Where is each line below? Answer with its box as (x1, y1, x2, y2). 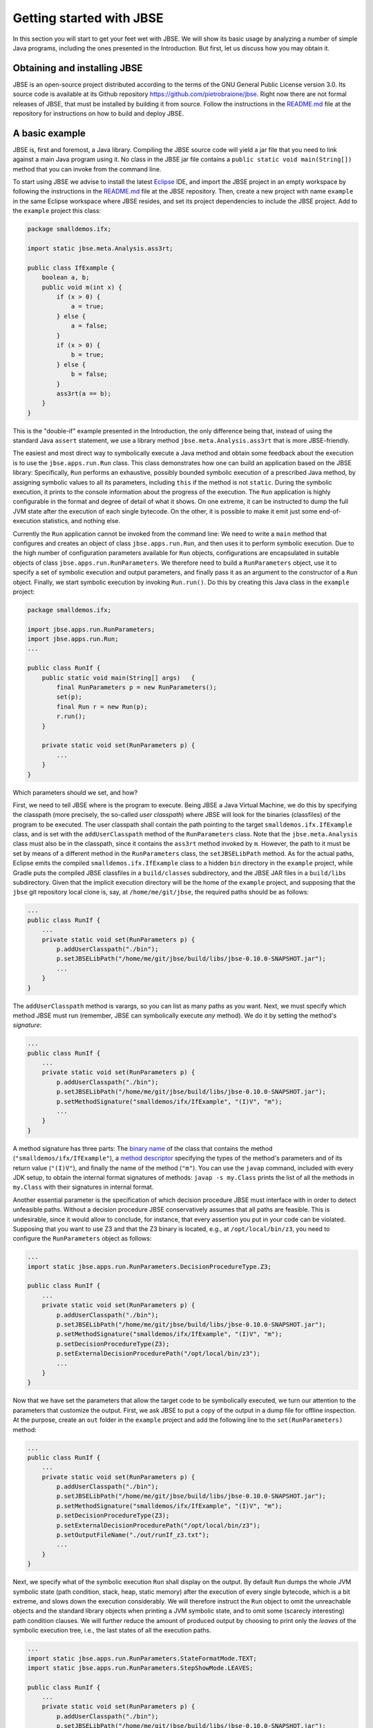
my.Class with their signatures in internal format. (12, 1183, 154, 1192)
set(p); (56, 693, 83, 701)
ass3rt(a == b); (56, 389, 112, 397)
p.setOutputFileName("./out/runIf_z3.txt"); (56, 1531, 210, 1539)
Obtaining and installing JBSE (12, 62, 143, 74)
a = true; (70, 303, 104, 310)
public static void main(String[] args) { (41, 674, 195, 682)
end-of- (318, 507, 342, 515)
